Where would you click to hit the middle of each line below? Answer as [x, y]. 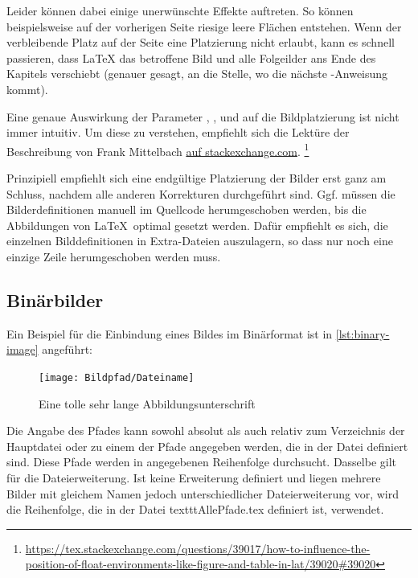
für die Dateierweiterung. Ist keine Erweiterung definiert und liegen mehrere [194, 477]
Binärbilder [55, 299]
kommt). [27, 89]
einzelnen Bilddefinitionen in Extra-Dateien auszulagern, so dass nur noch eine [200, 241]
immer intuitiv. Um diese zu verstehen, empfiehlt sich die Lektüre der [178, 132]
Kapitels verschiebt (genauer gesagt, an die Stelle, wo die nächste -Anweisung [197, 74]
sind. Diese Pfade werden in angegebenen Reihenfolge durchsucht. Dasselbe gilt [202, 462]
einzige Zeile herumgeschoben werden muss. [114, 256]
